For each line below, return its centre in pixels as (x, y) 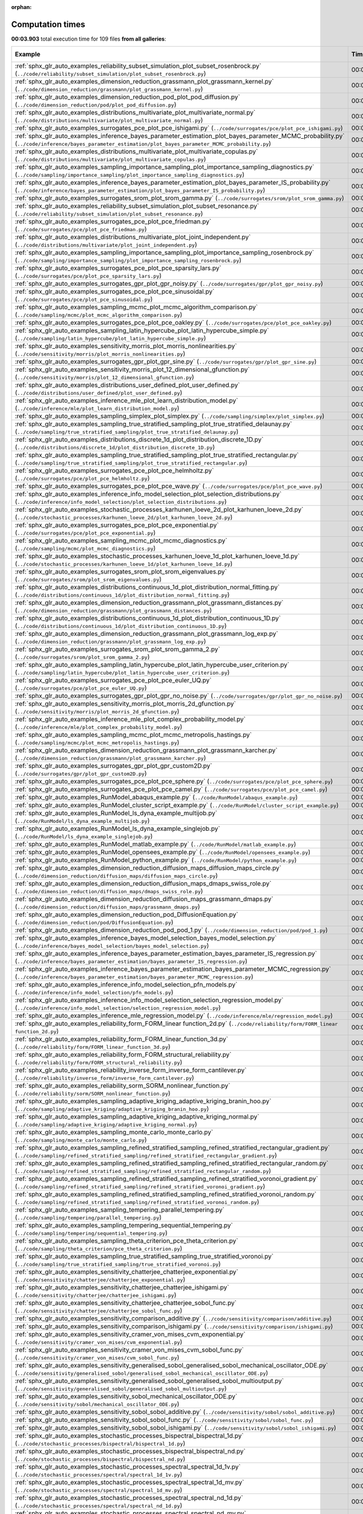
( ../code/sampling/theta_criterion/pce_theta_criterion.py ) (99, 1249)
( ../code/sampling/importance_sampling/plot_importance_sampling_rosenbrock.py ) (128, 260)
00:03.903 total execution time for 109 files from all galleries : (89, 39)
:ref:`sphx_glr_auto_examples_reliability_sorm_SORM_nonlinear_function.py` (123, 1086)
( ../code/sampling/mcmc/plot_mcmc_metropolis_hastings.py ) (97, 742)
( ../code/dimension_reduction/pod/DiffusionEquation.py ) (94, 922)
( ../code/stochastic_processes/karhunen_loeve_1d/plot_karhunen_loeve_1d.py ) (124, 564)
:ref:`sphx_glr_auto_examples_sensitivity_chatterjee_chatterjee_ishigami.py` (122, 1288)
